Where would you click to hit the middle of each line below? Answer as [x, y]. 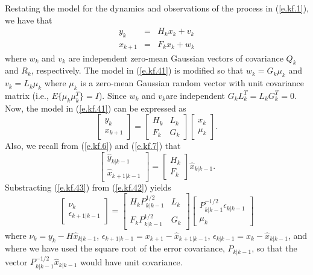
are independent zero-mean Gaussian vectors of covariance [176, 58]
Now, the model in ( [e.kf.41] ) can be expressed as [96, 108]
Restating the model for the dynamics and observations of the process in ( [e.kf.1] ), [157, 8]
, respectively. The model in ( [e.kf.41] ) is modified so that [137, 70]
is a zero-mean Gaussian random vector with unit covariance [192, 83]
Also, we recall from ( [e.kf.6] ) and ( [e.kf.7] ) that [93, 146]
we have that [29, 20]
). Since [112, 95]
